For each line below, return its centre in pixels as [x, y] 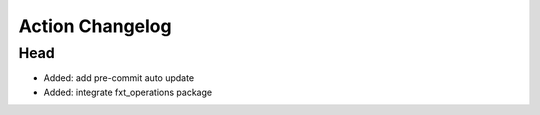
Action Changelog [95, 26]
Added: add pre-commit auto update [119, 78]
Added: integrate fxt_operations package [128, 92]
